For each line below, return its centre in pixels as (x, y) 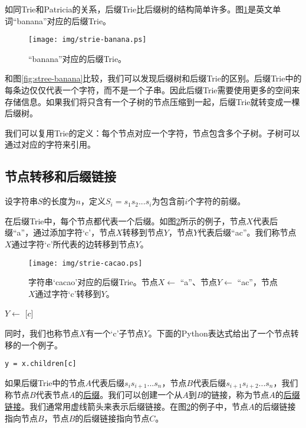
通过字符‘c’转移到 (68, 293)
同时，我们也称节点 (42, 333)
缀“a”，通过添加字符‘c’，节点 (60, 232)
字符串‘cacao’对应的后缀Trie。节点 (93, 282)
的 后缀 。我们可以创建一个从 (129, 395)
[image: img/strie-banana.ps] (88, 40)
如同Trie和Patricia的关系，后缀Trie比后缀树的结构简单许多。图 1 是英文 (139, 9)
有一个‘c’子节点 (115, 333)
